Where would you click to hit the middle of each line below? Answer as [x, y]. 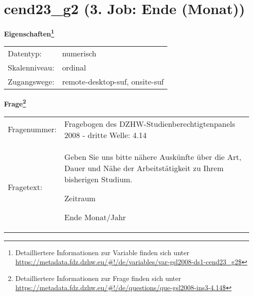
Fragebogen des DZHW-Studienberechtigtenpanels [150, 123]
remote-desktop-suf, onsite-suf [113, 82]
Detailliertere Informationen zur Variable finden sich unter [102, 252]
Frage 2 [15, 103]
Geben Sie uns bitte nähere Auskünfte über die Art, [153, 157]
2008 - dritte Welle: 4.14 [106, 135]
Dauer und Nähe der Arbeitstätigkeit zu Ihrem [144, 168]
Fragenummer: [32, 129]
